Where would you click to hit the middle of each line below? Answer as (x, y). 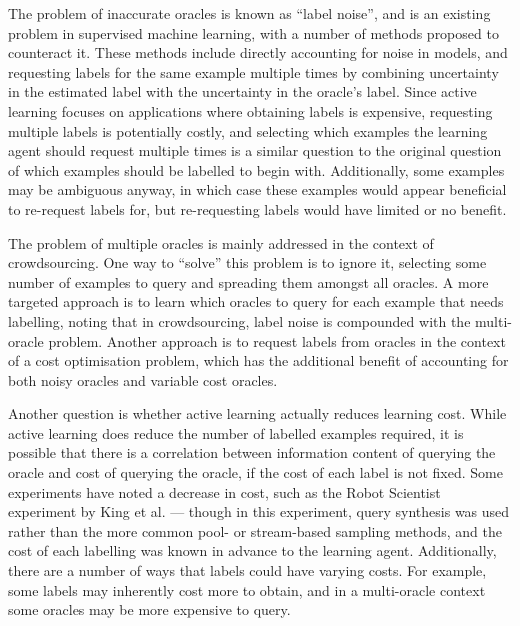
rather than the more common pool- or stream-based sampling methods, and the (255, 530)
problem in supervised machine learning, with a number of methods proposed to (253, 32)
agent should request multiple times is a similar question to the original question (255, 150)
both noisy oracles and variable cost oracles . (143, 379)
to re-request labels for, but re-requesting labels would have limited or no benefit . (257, 208)
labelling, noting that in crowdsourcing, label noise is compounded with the (239, 320)
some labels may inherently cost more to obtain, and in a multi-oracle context (247, 589)
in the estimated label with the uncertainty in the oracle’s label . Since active (242, 91)
